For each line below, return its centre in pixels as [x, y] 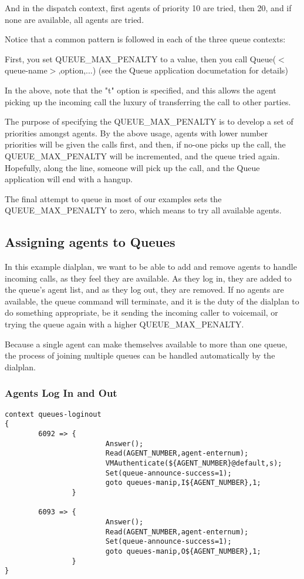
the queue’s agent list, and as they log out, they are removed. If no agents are [144, 289]
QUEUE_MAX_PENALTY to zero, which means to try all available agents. [143, 210]
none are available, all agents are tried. [75, 19]
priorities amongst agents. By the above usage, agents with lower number [136, 133]
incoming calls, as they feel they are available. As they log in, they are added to [148, 278]
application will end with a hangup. [69, 179]
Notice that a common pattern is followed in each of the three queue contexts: [145, 39]
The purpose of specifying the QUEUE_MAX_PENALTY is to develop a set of [149, 121]
